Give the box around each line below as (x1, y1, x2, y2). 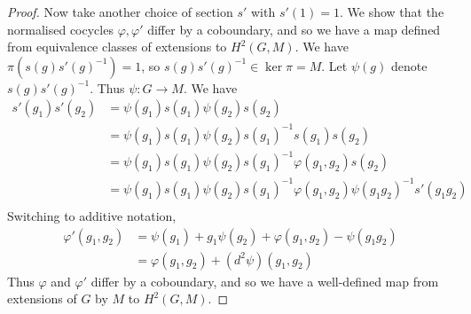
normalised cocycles (7, 20, 114, 38)
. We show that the (339, 3, 444, 20)
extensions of (7, 289, 77, 308)
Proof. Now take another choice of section (7, 3, 233, 20)
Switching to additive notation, (7, 207, 177, 225)
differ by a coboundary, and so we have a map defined (147, 20, 441, 38)
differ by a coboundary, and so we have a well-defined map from (90, 271, 439, 290)
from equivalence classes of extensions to (7, 37, 227, 56)
